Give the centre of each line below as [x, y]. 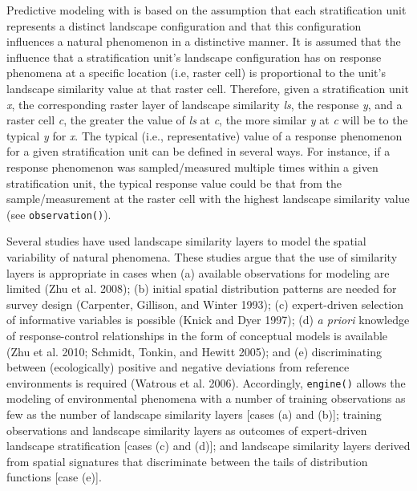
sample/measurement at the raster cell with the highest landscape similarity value [208, 199]
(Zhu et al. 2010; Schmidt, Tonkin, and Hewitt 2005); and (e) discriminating [194, 351]
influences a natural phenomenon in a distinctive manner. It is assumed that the [204, 41]
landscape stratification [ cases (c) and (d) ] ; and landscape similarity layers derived [208, 446]
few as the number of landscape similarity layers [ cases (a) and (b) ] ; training [194, 414]
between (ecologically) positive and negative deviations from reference [178, 367]
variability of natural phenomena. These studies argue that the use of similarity [202, 256]
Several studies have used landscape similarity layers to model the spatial [186, 241]
